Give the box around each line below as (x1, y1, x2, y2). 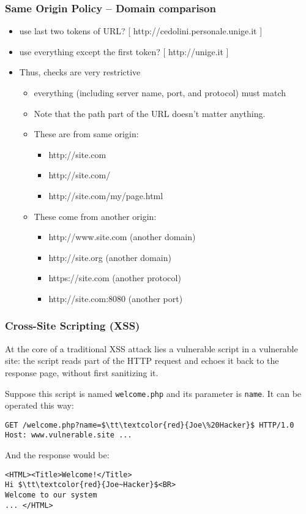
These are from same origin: (34, 127, 139, 140)
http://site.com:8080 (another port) (48, 292, 183, 304)
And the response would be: (5, 448, 110, 461)
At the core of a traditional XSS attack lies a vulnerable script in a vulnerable (5, 342, 298, 355)
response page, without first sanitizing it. (5, 366, 159, 379)
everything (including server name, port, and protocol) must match (34, 86, 286, 99)
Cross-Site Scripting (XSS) (5, 318, 140, 333)
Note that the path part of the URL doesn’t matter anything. (34, 107, 266, 119)
